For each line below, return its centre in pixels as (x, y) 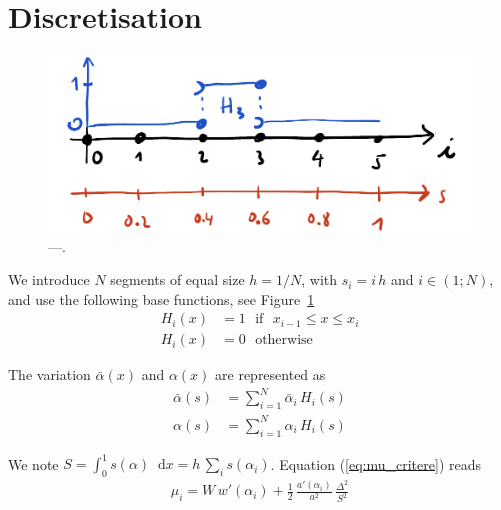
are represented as (270, 374)
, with (319, 279)
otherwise (284, 340)
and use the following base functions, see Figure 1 (161, 298)
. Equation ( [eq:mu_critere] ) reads (376, 463)
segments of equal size (177, 279)
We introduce (49, 279)
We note (33, 463)
